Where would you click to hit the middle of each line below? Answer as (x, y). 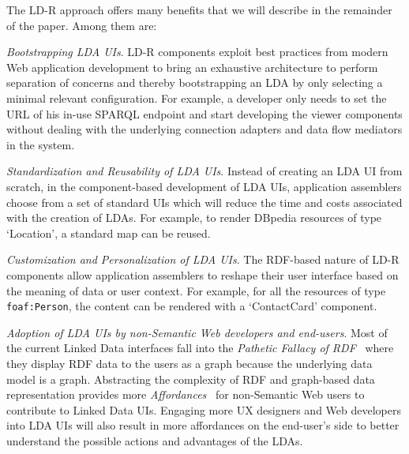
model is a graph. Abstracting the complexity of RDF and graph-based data (191, 379)
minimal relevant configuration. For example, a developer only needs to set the (197, 98)
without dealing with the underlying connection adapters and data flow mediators (204, 129)
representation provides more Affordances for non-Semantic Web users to (186, 394)
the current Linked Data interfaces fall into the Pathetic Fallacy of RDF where (200, 348)
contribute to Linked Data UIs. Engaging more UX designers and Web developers (204, 409)
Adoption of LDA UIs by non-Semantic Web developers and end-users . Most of (197, 332)
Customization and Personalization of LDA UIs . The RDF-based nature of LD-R (203, 259)
